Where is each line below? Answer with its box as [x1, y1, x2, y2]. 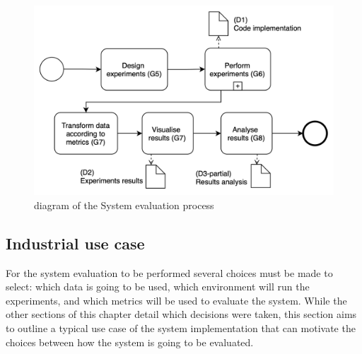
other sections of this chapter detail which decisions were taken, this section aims [6, 307, 357, 321]
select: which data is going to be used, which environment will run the [6, 279, 310, 294]
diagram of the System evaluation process [34, 197, 214, 212]
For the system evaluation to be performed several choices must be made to [6, 265, 333, 280]
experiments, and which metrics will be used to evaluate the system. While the [6, 293, 347, 307]
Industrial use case [6, 232, 145, 254]
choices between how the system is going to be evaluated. [6, 334, 254, 349]
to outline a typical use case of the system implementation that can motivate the [6, 321, 356, 336]
